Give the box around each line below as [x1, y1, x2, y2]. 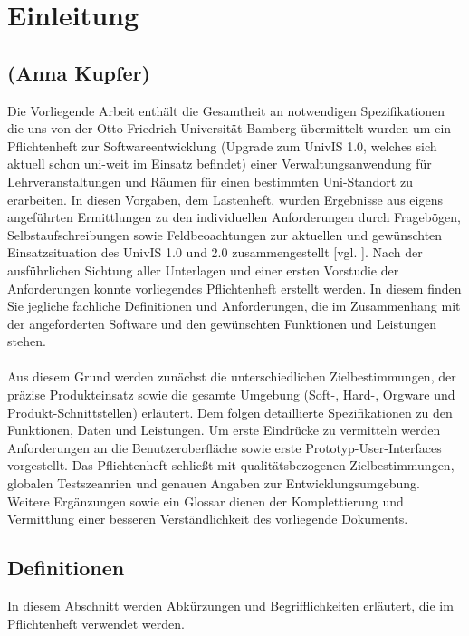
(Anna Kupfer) [7, 58, 150, 86]
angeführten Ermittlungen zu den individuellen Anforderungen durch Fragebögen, [7, 207, 461, 226]
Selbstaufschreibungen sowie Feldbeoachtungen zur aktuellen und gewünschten [7, 225, 443, 244]
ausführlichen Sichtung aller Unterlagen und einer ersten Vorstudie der [7, 260, 399, 279]
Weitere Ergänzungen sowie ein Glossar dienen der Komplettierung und [7, 491, 404, 510]
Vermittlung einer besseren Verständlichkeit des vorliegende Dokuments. [7, 509, 408, 528]
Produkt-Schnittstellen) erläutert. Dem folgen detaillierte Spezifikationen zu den [7, 402, 453, 421]
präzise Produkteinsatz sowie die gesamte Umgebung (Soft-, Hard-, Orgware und [7, 385, 455, 404]
